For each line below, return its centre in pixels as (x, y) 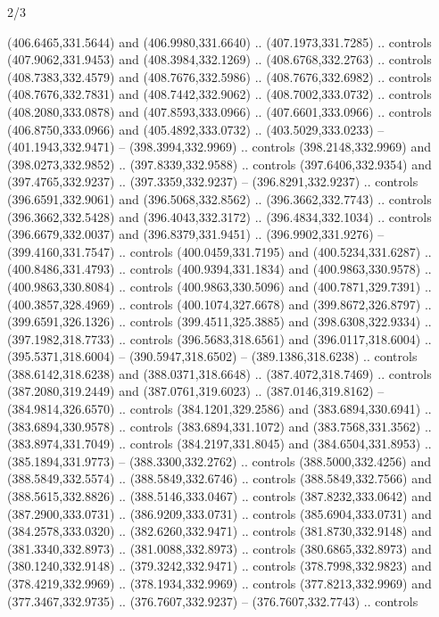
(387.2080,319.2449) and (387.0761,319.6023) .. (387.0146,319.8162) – (196, 391)
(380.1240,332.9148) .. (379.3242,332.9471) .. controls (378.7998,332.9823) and (219, 566)
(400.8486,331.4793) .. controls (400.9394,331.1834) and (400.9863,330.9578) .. (219, 269)
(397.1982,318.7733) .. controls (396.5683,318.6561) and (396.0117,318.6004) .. (219, 338)
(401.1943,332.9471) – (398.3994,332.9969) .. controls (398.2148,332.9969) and (219, 147)
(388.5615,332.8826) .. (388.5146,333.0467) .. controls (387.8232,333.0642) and (219, 496)
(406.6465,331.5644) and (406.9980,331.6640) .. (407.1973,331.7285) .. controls (219, 41)
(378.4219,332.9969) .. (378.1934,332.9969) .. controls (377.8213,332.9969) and (219, 583)
